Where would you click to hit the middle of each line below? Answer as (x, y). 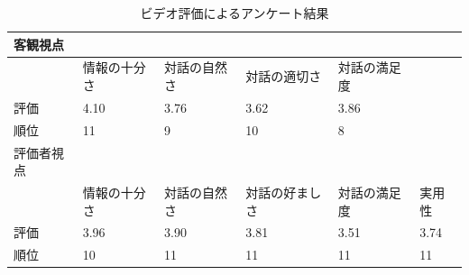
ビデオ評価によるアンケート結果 (234, 13)
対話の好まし (284, 192)
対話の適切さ (284, 76)
